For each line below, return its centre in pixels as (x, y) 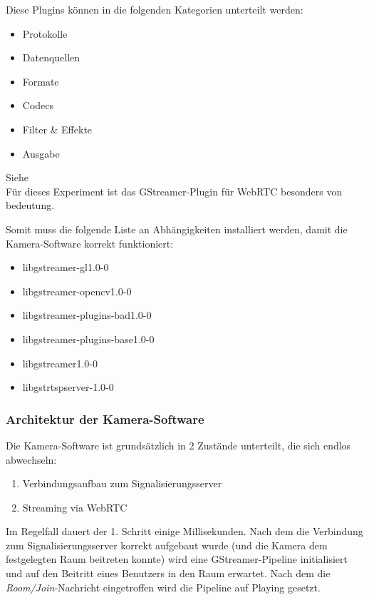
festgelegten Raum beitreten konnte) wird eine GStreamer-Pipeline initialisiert (177, 559)
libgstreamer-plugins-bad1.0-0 (87, 315)
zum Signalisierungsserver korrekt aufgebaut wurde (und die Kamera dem (167, 545)
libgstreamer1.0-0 (60, 363)
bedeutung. (30, 205)
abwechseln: (31, 459)
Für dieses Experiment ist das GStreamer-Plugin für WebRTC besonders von (174, 191)
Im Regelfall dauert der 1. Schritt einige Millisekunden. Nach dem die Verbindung (184, 531)
